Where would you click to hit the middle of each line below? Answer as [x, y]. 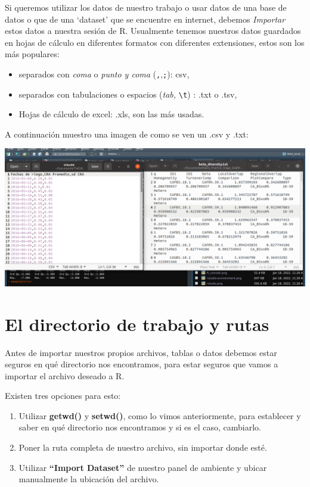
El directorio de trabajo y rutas [137, 324]
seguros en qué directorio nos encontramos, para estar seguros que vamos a [142, 364]
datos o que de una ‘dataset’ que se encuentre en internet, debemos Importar [145, 19]
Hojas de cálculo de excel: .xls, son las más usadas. [111, 114]
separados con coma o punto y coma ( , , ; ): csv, [104, 74]
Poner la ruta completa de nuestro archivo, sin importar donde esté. [143, 447]
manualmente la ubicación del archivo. [89, 479]
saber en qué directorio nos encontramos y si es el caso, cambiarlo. [140, 427]
